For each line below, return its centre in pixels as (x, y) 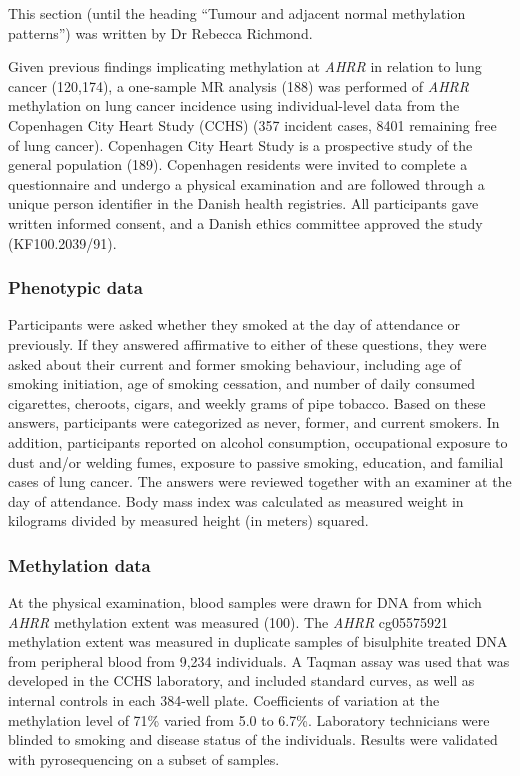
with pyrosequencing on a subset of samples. (144, 758)
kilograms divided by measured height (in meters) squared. (188, 520)
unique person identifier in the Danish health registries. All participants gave (243, 203)
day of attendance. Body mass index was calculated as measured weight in (236, 500)
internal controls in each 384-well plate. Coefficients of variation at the (224, 700)
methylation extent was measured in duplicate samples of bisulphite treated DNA (258, 641)
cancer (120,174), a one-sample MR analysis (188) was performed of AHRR (239, 85)
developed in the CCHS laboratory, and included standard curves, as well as (241, 680)
